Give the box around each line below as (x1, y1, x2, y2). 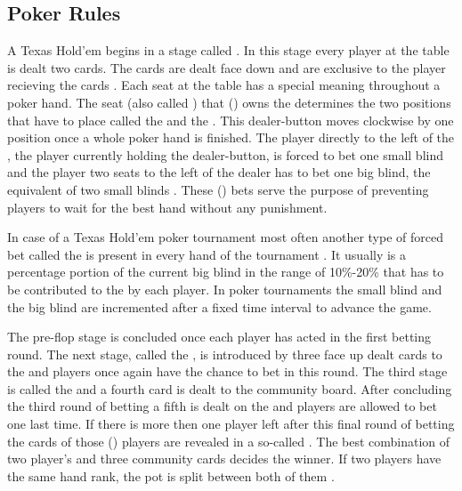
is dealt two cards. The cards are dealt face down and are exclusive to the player (7, 58, 446, 76)
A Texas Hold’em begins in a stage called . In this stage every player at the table (7, 41, 450, 60)
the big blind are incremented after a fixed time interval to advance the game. (7, 297, 432, 316)
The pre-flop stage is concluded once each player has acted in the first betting (7, 327, 431, 346)
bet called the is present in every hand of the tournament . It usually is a (7, 245, 407, 263)
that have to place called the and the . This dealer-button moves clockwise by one (7, 110, 454, 129)
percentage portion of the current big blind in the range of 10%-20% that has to (7, 262, 444, 281)
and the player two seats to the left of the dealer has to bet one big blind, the (7, 163, 431, 181)
